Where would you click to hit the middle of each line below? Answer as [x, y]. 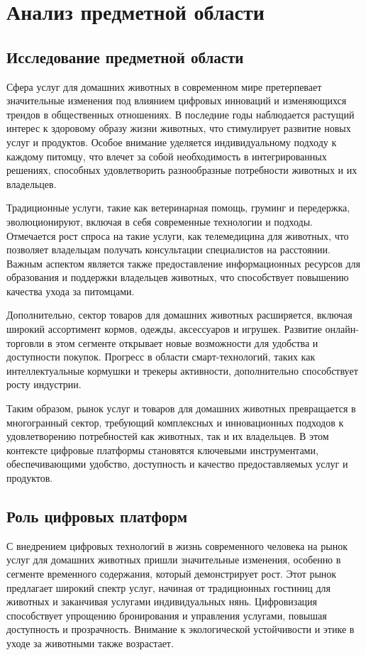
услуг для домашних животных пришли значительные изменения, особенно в [174, 560]
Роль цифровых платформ [97, 516]
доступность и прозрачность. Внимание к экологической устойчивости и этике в [181, 629]
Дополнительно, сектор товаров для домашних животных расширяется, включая [179, 315]
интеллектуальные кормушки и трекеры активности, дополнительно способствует [182, 370]
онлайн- [342, 329]
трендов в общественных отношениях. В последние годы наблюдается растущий [181, 114]
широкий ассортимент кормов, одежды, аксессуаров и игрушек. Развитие [164, 329]
